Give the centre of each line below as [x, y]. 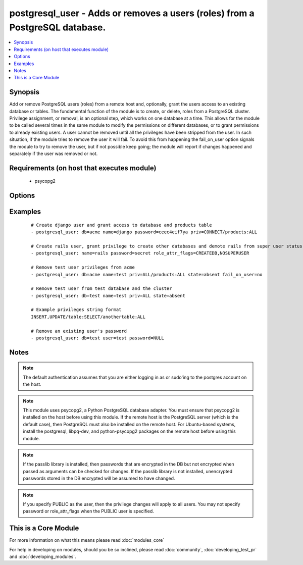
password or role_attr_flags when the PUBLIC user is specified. [88, 511]
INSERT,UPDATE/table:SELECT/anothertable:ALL [88, 317]
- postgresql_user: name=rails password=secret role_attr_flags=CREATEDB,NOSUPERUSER [140, 253]
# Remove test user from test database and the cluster [102, 289]
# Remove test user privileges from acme [83, 267]
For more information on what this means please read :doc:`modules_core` [87, 540]
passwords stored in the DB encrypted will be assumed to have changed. [99, 478]
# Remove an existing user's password [79, 331]
